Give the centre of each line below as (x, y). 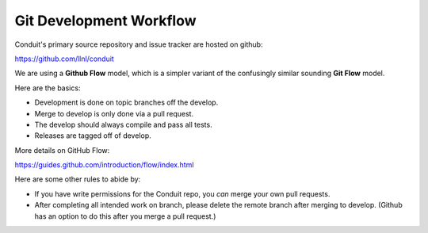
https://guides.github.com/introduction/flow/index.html (104, 165)
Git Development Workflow (106, 21)
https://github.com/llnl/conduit (64, 59)
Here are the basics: (48, 88)
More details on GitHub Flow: (62, 150)
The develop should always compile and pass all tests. (124, 124)
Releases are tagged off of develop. (93, 136)
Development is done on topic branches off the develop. (126, 102)
